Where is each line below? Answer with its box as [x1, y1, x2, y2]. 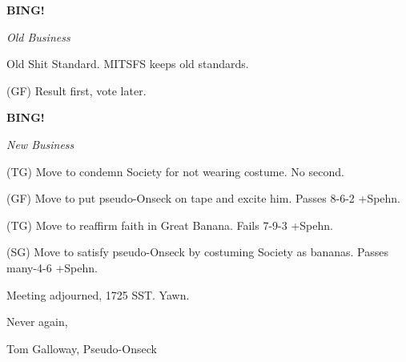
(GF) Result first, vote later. [6, 82, 147, 99]
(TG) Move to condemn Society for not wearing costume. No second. [6, 163, 344, 179]
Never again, [6, 313, 68, 330]
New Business [6, 135, 74, 152]
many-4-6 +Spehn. [6, 259, 98, 276]
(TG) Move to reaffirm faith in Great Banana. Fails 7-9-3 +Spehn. [6, 216, 333, 233]
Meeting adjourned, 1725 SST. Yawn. [6, 286, 190, 303]
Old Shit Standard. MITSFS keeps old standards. [6, 55, 249, 72]
